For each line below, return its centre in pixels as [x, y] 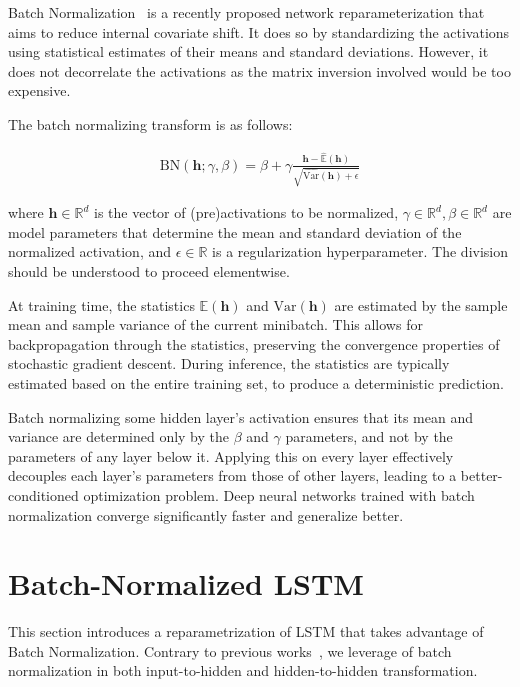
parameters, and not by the [369, 436]
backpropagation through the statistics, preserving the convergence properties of [254, 343]
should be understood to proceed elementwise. [149, 271]
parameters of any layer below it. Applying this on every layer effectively [231, 455]
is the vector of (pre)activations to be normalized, [246, 212]
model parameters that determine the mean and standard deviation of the [235, 231]
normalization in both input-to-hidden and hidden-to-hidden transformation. [243, 670]
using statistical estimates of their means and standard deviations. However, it [248, 51]
